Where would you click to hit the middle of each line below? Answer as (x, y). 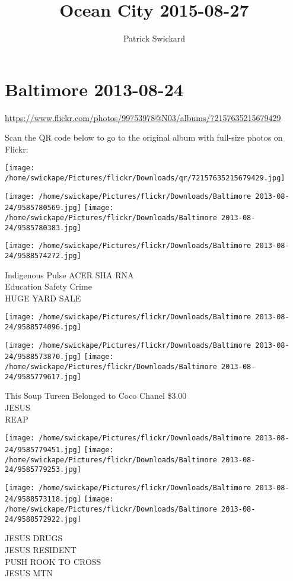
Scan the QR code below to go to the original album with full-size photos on (144, 137)
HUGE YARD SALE (43, 298)
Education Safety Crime (48, 286)
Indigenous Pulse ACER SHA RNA (69, 274)
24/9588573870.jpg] (43, 357)
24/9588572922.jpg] (43, 519)
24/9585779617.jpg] (43, 377)
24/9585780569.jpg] (43, 208)
